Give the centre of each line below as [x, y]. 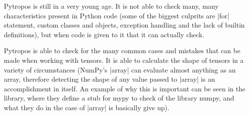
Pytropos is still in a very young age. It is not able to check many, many [111, 6]
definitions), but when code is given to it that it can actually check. [104, 34]
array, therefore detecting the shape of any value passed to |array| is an [109, 79]
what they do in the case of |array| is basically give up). [87, 107]
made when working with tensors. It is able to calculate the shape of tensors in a [124, 60]
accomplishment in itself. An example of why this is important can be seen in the [125, 88]
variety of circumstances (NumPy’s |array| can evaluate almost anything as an [120, 69]
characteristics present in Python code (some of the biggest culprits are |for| [117, 15]
